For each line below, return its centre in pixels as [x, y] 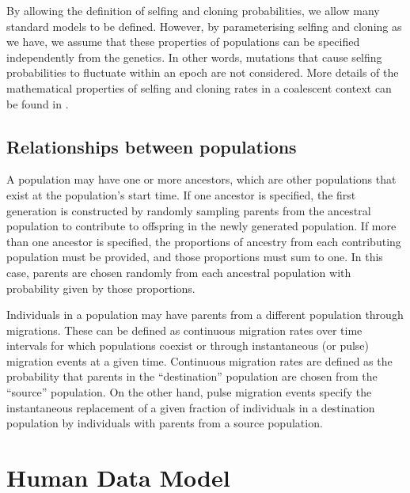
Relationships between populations [152, 146]
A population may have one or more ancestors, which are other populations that [201, 179]
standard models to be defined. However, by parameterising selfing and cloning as [204, 26]
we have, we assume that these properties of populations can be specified [183, 42]
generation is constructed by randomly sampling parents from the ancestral [189, 210]
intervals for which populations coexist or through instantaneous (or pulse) [188, 345]
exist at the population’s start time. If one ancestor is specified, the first [181, 194]
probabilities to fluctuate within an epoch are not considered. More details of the [203, 72]
